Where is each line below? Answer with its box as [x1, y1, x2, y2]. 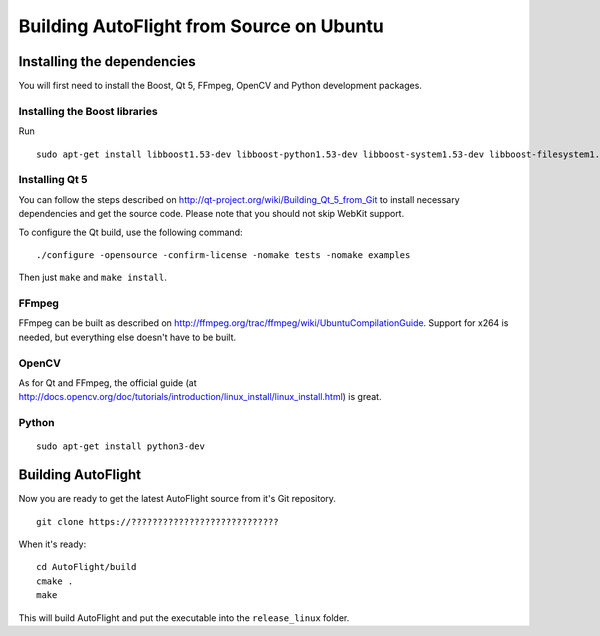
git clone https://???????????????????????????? [36, 516, 279, 527]
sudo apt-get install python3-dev [36, 441, 205, 452]
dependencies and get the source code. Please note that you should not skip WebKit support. [18, 208, 405, 220]
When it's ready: [18, 538, 87, 550]
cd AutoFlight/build [36, 561, 137, 573]
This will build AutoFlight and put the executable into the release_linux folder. [18, 611, 350, 624]
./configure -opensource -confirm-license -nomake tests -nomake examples [36, 249, 411, 260]
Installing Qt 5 [18, 173, 88, 187]
